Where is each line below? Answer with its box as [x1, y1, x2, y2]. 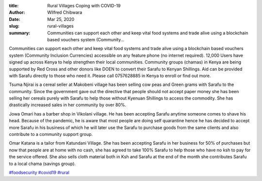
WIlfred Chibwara [47, 10, 82, 16]
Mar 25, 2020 [47, 16, 75, 22]
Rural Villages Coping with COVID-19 [47, 3, 121, 8]
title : [9, 3, 19, 8]
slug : [9, 23, 19, 29]
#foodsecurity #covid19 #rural [9, 169, 70, 175]
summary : [9, 30, 31, 36]
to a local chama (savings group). [9, 161, 76, 166]
